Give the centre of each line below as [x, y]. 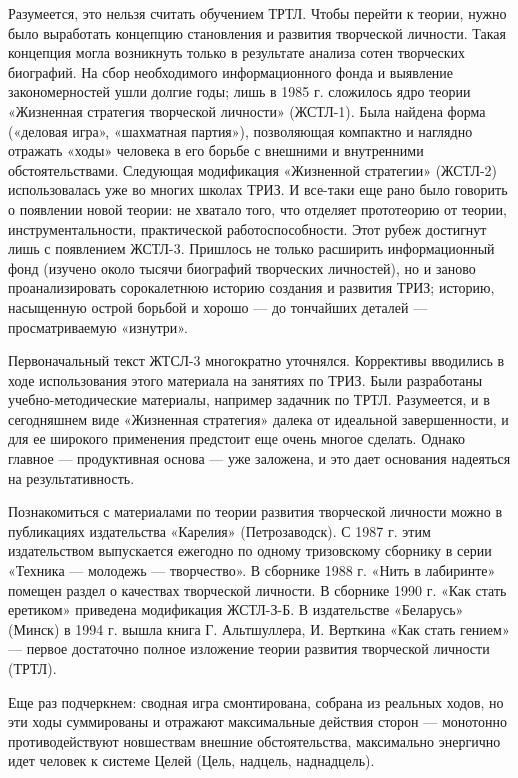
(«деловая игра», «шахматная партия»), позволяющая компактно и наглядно [240, 130]
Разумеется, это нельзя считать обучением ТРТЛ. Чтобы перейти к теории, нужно [257, 13]
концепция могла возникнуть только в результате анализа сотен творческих [237, 52]
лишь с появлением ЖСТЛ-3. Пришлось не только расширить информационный [251, 248]
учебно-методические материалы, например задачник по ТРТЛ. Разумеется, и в [249, 399]
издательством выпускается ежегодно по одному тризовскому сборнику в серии [250, 550]
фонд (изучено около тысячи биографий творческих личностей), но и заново [242, 267]
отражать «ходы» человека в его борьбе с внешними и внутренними [216, 150]
